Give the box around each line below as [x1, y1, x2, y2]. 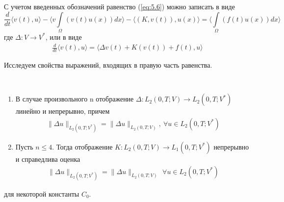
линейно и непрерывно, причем [15, 106, 110, 116]
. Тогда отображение [52, 141, 113, 151]
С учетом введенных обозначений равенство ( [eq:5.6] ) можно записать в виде [4, 1, 235, 11]
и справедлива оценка [15, 153, 80, 164]
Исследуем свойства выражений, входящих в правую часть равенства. [4, 59, 212, 70]
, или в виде [45, 31, 82, 42]
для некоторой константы [4, 188, 79, 199]
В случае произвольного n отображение [15, 94, 134, 104]
